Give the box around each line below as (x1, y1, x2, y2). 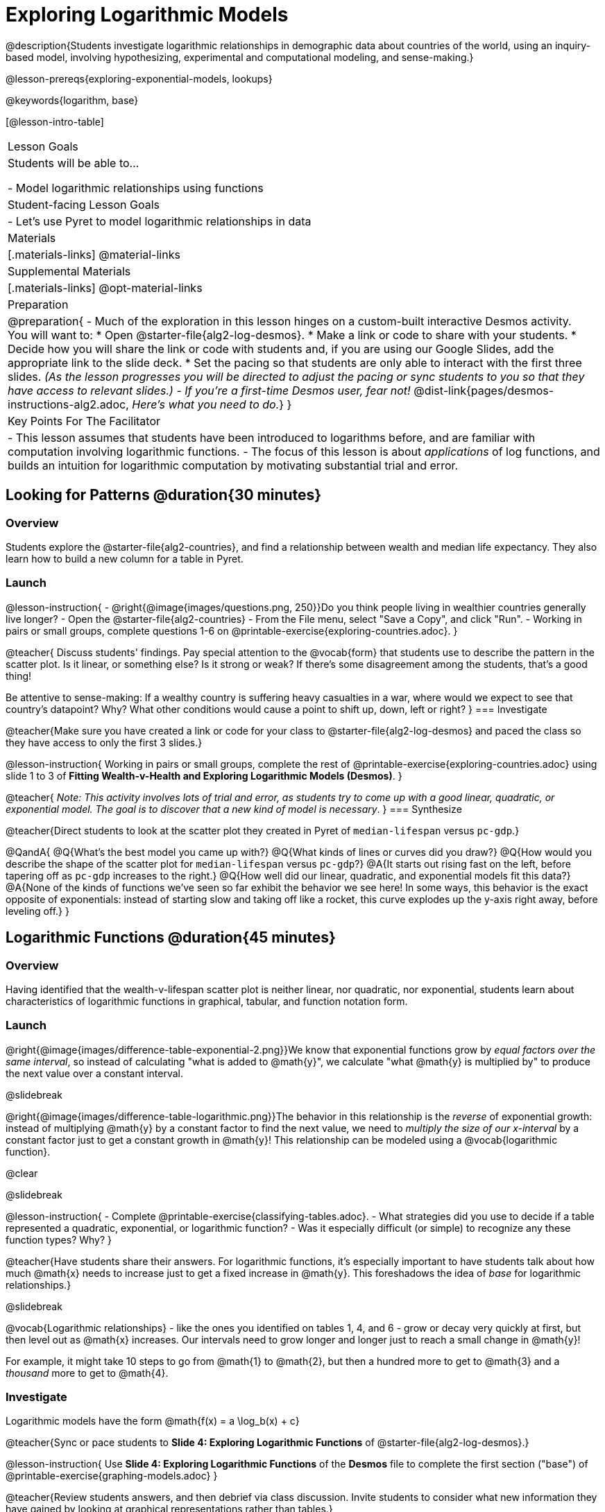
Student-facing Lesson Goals (8, 197, 160, 212)
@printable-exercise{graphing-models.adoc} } (6, 1470, 218, 1482)
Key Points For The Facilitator (8, 413, 161, 428)
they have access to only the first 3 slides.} (6, 736, 203, 748)
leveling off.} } (6, 904, 69, 917)
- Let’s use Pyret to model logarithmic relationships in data (8, 214, 312, 228)
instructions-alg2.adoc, (8, 397, 129, 411)
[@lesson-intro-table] (6, 115, 104, 128)
